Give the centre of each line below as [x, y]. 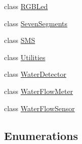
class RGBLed [26, 6]
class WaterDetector [35, 74]
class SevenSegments [36, 23]
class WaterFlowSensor [39, 108]
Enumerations [41, 135]
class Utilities [25, 57]
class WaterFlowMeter [39, 91]
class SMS [20, 40]
